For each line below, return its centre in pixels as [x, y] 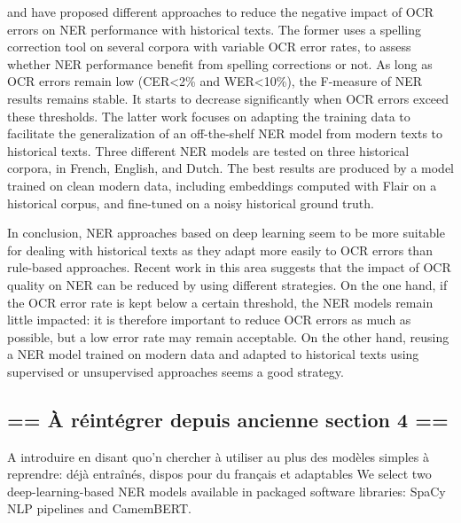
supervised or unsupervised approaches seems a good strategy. [176, 371]
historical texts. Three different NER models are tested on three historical [208, 150]
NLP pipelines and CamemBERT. [99, 508]
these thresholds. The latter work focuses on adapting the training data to [209, 116]
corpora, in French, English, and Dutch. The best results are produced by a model [230, 168]
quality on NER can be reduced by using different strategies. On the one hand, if [227, 284]
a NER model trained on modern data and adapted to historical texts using [213, 354]
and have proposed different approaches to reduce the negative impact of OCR [221, 12]
